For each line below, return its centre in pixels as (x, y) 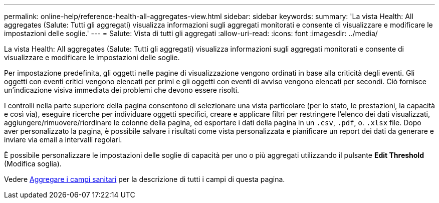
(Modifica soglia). (33, 164)
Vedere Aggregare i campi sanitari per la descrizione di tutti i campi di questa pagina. (145, 179)
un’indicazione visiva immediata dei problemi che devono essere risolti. (122, 90)
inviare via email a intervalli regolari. (63, 140)
